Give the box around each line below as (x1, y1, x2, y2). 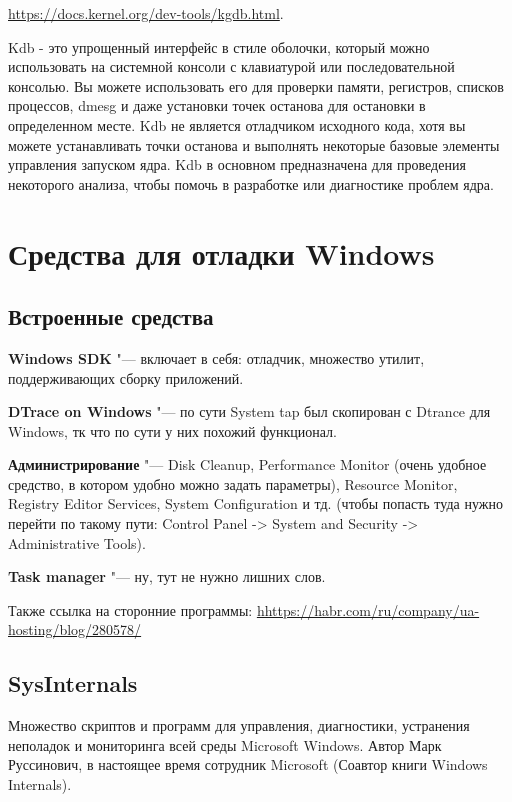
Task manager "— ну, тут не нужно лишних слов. (8, 566, 326, 587)
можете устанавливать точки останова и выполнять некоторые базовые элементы (8, 134, 500, 155)
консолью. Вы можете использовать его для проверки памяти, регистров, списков (8, 75, 504, 96)
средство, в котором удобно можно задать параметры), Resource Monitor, (8, 473, 458, 494)
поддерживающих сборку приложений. (8, 367, 244, 388)
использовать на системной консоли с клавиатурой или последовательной (8, 56, 455, 77)
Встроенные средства (8, 301, 214, 332)
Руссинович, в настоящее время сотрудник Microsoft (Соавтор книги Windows (8, 754, 488, 775)
